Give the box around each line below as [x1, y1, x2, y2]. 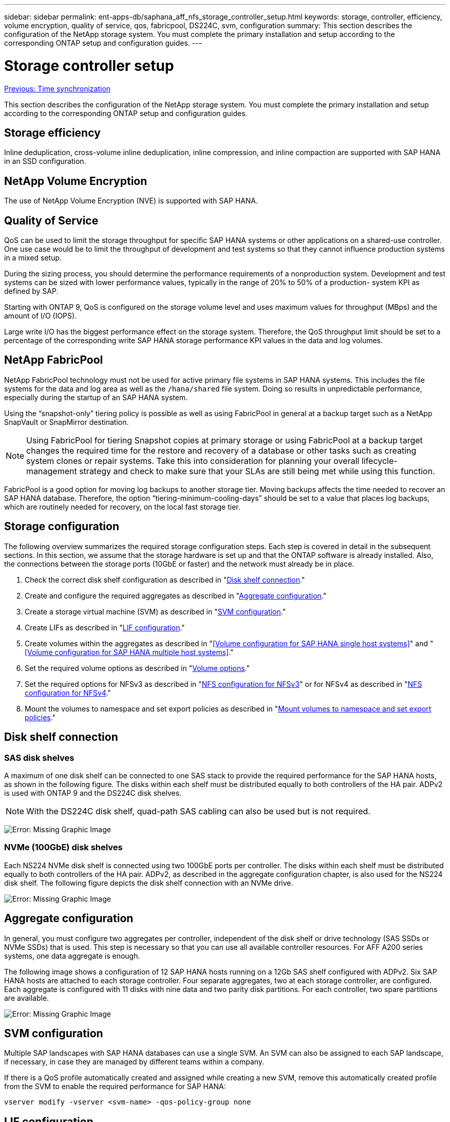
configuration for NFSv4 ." [25, 688, 111, 697]
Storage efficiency [4, 126, 101, 139]
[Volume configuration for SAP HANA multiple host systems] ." [25, 647, 234, 657]
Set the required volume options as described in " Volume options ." [25, 663, 250, 672]
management [26, 465, 77, 476]
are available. [4, 993, 49, 1002]
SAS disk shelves [4, 752, 74, 763]
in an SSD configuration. [4, 157, 86, 166]
